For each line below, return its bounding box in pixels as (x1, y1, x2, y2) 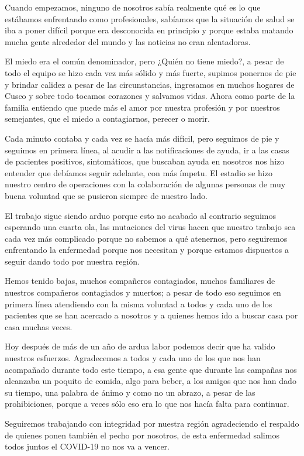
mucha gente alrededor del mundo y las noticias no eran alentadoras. (5, 35, 251, 47)
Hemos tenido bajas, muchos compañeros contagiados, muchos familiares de (5, 275, 275, 287)
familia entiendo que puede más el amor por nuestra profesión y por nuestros (5, 101, 280, 113)
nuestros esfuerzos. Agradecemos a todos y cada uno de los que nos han (5, 352, 261, 364)
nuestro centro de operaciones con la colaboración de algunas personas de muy (5, 178, 286, 190)
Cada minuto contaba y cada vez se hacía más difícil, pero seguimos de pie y (5, 132, 279, 144)
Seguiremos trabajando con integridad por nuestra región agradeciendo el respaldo (5, 417, 299, 429)
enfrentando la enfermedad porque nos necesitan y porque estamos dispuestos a (5, 244, 289, 256)
